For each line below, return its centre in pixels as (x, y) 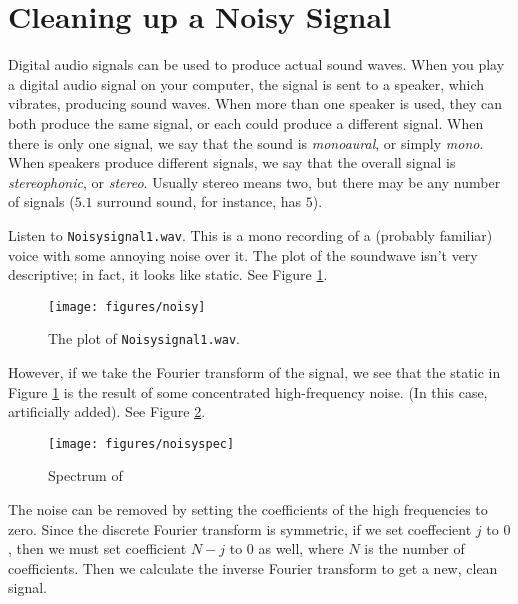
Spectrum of (85, 475)
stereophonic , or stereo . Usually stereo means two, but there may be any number (254, 181)
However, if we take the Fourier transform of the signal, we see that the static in (254, 372)
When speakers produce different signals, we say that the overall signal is (232, 162)
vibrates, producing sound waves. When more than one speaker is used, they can (255, 103)
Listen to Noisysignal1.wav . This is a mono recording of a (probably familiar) (250, 234)
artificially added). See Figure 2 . (107, 411)
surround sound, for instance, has (199, 201)
